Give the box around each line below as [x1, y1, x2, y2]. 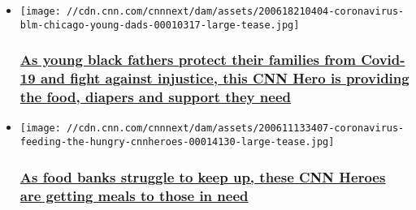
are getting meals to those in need [19, 185, 249, 205]
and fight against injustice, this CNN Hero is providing [40, 68, 409, 88]
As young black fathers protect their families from [19, 49, 356, 70]
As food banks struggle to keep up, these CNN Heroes [19, 166, 386, 186]
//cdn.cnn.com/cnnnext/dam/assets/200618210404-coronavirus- [67, 6, 405, 17]
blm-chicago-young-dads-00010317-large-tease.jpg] [19, 19, 300, 31]
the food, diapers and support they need [19, 87, 291, 107]
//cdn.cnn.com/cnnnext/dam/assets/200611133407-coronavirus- [67, 122, 405, 135]
